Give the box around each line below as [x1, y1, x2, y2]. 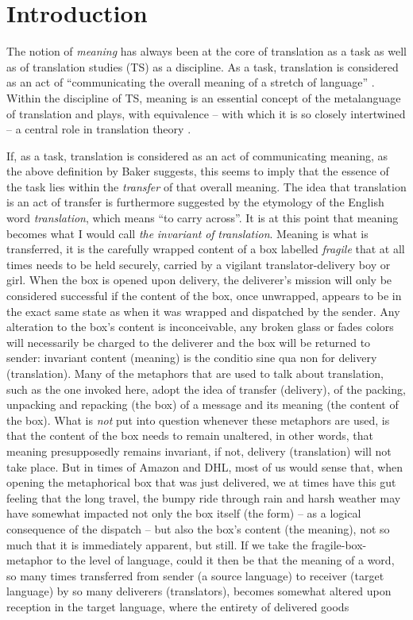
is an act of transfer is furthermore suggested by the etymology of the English [6, 194, 384, 210]
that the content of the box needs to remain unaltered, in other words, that [6, 427, 373, 444]
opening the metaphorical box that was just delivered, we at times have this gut [6, 474, 396, 491]
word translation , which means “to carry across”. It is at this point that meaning [6, 210, 399, 226]
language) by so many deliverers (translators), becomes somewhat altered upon [6, 583, 392, 599]
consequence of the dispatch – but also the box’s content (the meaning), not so [6, 520, 390, 537]
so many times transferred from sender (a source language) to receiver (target [6, 567, 384, 583]
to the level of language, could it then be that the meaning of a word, [56, 552, 395, 568]
